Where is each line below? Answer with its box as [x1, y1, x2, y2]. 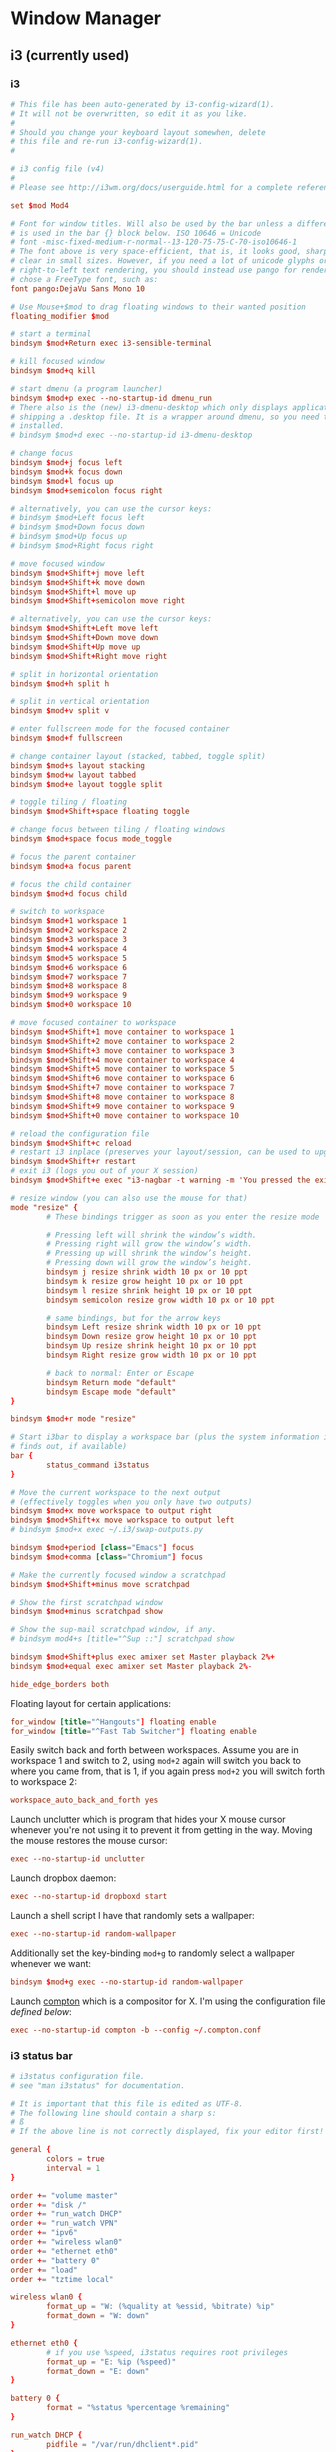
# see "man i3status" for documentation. [10, 2080, 186, 2091]
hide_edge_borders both [10, 1679, 110, 1689]
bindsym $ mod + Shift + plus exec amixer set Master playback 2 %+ [10, 1652, 275, 1662]
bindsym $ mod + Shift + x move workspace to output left [10, 1515, 235, 1526]
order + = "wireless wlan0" [10, 2237, 123, 2247]
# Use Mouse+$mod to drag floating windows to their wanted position [10, 302, 307, 312]
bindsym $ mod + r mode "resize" [10, 1414, 137, 1424]
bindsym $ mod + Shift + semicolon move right [10, 596, 186, 606]
